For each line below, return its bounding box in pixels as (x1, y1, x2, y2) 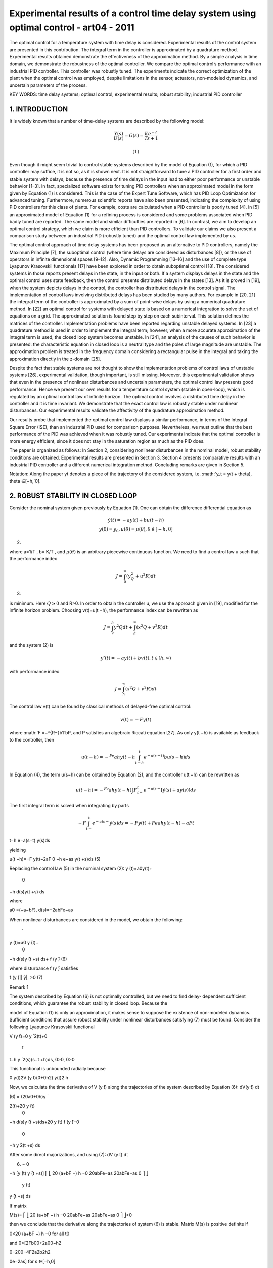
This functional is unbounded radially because (9, 1066, 106, 1072)
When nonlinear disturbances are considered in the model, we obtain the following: (9, 916, 183, 923)
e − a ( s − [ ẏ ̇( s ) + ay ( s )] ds (143, 786, 196, 793)
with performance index (9, 668, 59, 675)
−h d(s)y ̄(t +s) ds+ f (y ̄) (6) (9, 956, 67, 962)
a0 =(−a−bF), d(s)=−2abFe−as (9, 907, 73, 913)
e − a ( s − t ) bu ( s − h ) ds (143, 753, 191, 760)
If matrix (9, 1203, 27, 1209)
